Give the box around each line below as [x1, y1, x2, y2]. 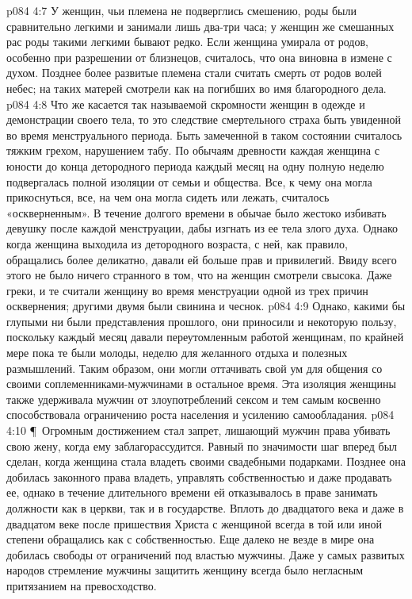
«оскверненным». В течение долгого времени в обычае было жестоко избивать [6, 204, 387, 221]
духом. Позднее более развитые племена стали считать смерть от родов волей [6, 64, 382, 81]
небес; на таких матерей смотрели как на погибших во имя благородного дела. [6, 79, 387, 96]
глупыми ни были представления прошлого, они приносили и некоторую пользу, [6, 313, 397, 329]
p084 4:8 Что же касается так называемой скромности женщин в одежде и [6, 95, 365, 112]
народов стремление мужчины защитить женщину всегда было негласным [6, 562, 364, 578]
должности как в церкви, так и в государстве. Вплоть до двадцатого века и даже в [6, 500, 404, 516]
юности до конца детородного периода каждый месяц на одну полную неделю [6, 157, 384, 174]
